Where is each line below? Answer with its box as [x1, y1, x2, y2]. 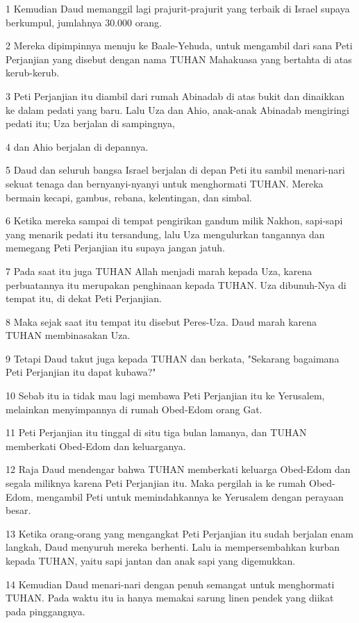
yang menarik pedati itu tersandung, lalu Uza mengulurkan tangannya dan [6, 226, 325, 241]
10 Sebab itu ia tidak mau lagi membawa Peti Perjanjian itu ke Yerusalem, [6, 388, 325, 403]
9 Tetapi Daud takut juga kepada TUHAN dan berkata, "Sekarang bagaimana [6, 351, 340, 365]
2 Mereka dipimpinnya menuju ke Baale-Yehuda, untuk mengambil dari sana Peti [6, 38, 353, 53]
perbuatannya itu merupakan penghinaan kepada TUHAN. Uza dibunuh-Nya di [6, 277, 347, 292]
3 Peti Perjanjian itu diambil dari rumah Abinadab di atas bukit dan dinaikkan [6, 88, 344, 103]
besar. [6, 503, 31, 517]
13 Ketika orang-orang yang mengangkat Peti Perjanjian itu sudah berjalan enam [6, 526, 353, 540]
